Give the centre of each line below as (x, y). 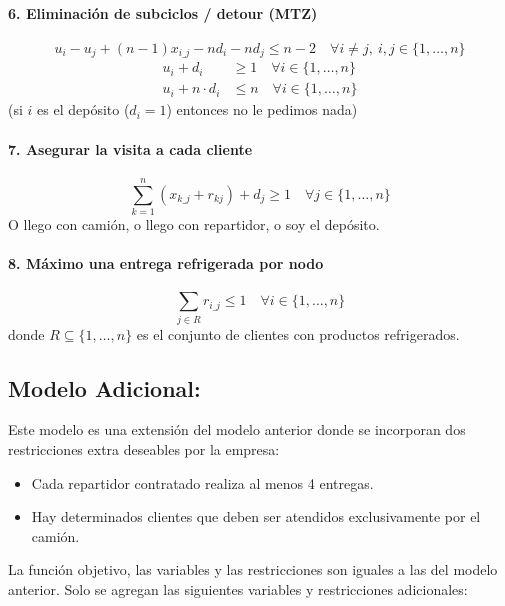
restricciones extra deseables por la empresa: (144, 448)
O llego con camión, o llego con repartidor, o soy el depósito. (194, 223)
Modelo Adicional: (104, 387)
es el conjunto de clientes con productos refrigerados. (298, 333)
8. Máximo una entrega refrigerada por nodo (166, 263)
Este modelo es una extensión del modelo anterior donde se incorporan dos (237, 429)
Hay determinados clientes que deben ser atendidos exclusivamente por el (256, 516)
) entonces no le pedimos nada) (262, 109)
